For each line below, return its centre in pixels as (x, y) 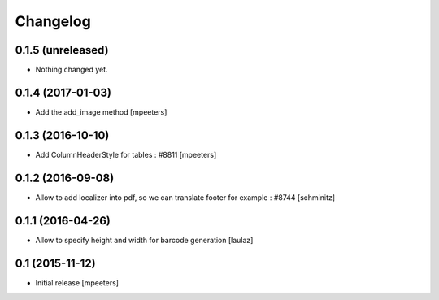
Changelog (53, 21)
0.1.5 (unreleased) (62, 50)
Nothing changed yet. (72, 70)
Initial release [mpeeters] (77, 283)
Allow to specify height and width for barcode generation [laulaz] (144, 240)
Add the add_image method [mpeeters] (101, 112)
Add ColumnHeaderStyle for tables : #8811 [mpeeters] (126, 154)
